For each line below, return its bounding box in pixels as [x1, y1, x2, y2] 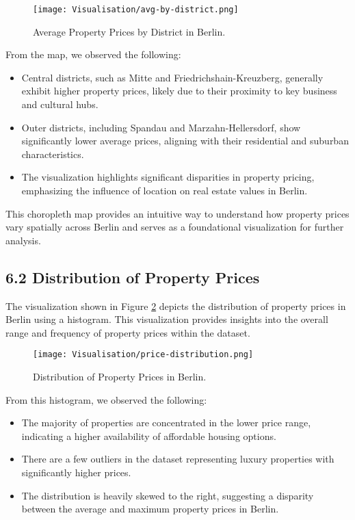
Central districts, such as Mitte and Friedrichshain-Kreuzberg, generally [21, 70, 324, 84]
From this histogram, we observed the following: [5, 392, 207, 406]
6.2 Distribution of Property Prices [5, 266, 260, 287]
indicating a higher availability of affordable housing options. [21, 428, 276, 443]
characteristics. [21, 146, 84, 161]
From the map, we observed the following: [5, 47, 181, 62]
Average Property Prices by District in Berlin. [33, 24, 226, 38]
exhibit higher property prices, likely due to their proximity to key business [21, 83, 337, 98]
